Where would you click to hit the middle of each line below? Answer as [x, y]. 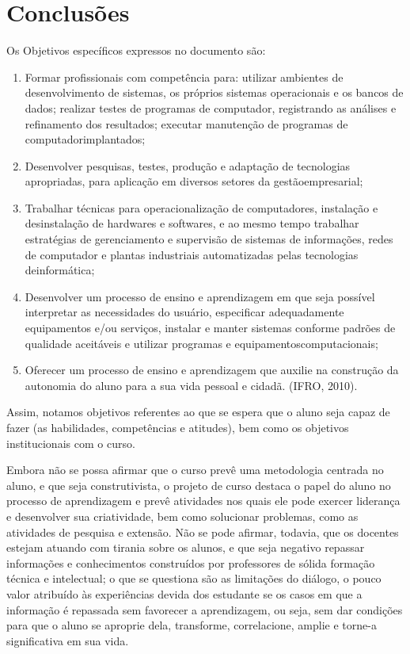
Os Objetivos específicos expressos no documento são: [136, 50]
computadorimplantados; [85, 139]
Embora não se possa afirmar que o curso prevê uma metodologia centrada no [195, 470]
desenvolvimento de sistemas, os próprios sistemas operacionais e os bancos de [214, 92]
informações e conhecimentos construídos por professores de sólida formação [191, 562]
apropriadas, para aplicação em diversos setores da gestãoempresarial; [194, 181]
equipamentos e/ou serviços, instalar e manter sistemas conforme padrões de [210, 328]
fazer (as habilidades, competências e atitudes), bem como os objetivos [178, 427]
